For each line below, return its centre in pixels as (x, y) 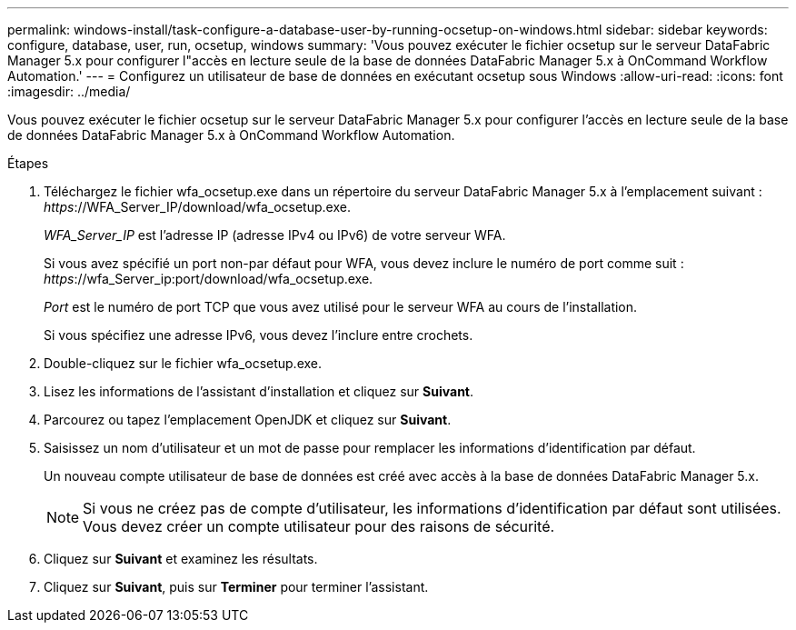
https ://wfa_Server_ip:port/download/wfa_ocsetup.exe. (209, 279)
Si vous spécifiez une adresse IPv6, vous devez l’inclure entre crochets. (259, 335)
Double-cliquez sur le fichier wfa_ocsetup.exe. (183, 363)
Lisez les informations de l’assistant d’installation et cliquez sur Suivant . (259, 391)
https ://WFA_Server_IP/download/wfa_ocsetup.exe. (197, 207)
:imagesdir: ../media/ (69, 91)
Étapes (28, 163)
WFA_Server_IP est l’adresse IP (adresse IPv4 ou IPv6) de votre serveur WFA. (275, 235)
